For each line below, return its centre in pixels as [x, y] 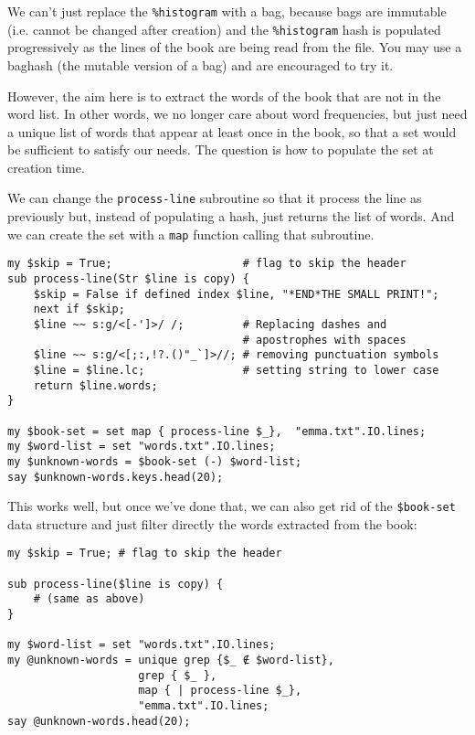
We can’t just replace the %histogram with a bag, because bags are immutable [227, 11]
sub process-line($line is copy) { [116, 584]
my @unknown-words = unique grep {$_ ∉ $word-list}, [171, 660]
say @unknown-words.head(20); [99, 721]
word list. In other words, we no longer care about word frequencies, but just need [237, 114]
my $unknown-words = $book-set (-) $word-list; [155, 461]
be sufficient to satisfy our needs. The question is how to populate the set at [221, 149]
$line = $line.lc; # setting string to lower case [236, 370]
